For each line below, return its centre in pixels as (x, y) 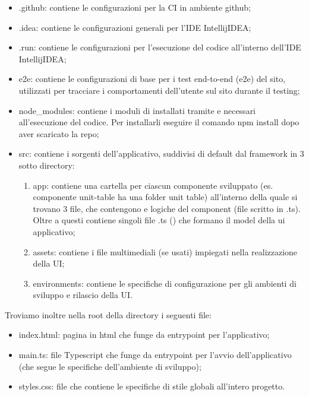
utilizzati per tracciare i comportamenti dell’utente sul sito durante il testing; (159, 90)
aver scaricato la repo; (59, 133)
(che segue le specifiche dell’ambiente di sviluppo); (110, 366)
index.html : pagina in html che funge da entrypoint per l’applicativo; (144, 335)
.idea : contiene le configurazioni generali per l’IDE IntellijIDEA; (135, 27)
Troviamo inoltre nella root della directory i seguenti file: (108, 314)
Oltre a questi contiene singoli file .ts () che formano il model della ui (159, 220)
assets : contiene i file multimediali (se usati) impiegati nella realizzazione (165, 251)
